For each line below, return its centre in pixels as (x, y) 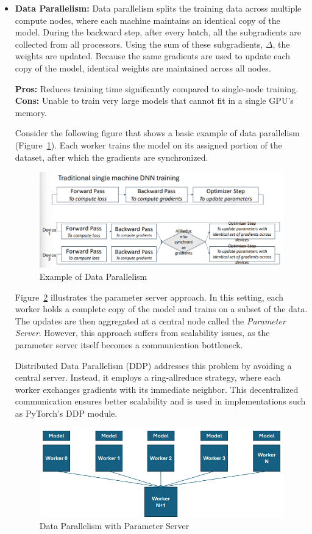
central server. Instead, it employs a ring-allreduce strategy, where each (148, 377)
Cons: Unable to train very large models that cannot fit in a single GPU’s (154, 101)
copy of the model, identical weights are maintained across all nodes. (143, 68)
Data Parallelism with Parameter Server (114, 525)
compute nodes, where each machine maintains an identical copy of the (147, 20)
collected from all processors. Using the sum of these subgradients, (139, 44)
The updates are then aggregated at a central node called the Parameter (150, 320)
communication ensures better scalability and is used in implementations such (160, 401)
